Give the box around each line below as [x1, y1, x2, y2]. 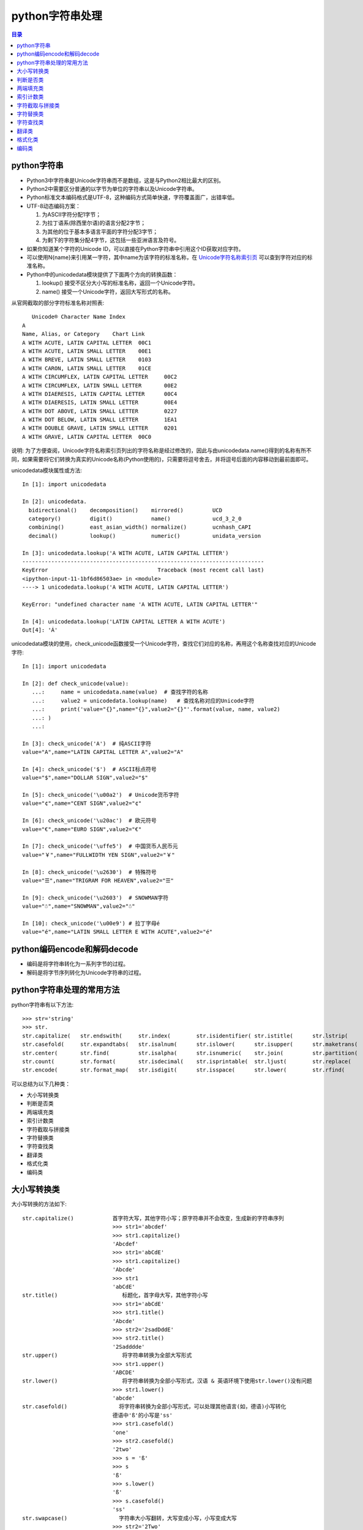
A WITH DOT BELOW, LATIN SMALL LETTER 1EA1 [22, 416, 178, 424]
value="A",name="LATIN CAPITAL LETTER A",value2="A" [22, 748, 184, 756]
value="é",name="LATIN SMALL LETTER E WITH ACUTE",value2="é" [22, 928, 213, 936]
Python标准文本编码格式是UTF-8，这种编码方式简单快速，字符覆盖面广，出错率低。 [26, 193, 238, 201]
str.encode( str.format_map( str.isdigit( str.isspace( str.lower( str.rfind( [22, 1067, 345, 1073]
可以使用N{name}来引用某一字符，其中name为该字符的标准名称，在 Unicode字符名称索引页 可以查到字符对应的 [26, 254, 307, 261]
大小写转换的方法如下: [11, 1200, 67, 1208]
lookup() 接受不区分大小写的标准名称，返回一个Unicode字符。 [42, 279, 199, 287]
